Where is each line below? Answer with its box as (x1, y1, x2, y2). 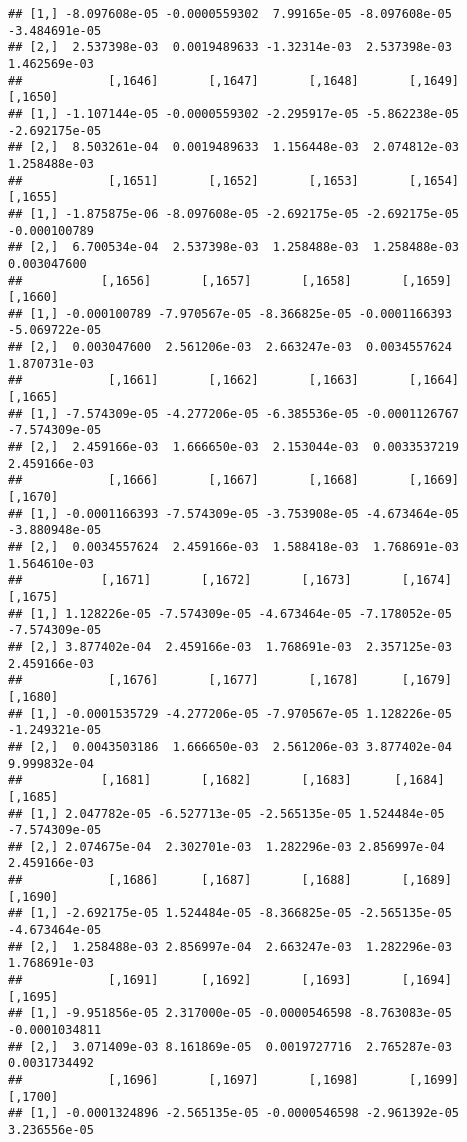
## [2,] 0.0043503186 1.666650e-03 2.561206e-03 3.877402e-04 (8, 739, 452, 754)
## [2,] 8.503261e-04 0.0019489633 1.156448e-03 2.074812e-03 (8, 140, 460, 155)
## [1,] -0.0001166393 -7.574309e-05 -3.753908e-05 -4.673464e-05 (8, 506, 460, 521)
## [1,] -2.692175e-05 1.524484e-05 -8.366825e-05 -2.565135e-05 (8, 906, 452, 921)
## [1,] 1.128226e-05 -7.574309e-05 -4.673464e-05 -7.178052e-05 (8, 606, 452, 621)
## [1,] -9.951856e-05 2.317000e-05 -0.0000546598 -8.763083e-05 (8, 1006, 452, 1021)
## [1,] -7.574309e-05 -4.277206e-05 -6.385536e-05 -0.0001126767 (8, 406, 460, 421)
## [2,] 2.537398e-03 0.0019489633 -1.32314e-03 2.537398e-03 (8, 40, 452, 55)
